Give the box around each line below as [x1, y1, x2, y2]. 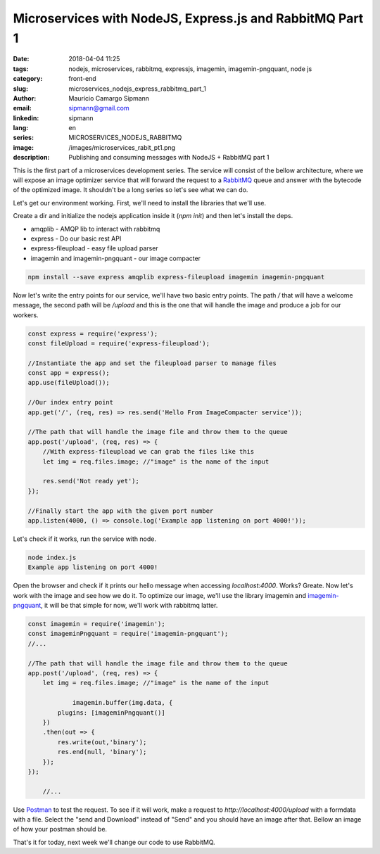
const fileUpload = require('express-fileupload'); [27, 339, 210, 348]
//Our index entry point [27, 398, 114, 407]
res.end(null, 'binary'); [57, 748, 147, 756]
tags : [13, 64, 29, 73]
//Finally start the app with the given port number [27, 506, 214, 515]
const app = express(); [27, 369, 110, 377]
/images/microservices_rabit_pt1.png [68, 143, 176, 151]
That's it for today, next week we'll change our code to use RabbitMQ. [13, 838, 215, 846]
